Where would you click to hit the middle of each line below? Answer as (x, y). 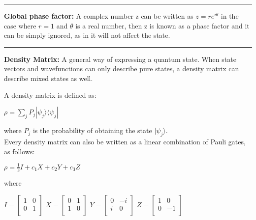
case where (20, 25)
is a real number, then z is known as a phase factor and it (162, 25)
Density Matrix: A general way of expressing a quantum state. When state (120, 59)
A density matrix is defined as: (50, 95)
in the (230, 16)
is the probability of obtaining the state (92, 130)
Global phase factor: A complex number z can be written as (99, 16)
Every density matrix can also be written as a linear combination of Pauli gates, (125, 141)
